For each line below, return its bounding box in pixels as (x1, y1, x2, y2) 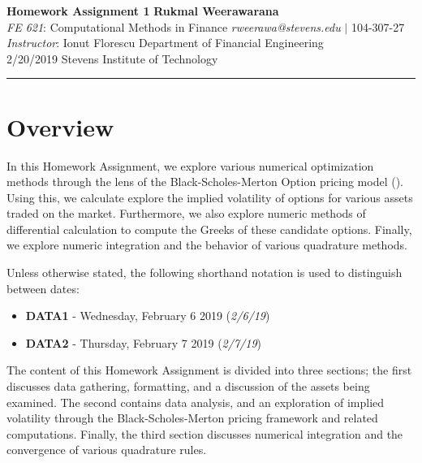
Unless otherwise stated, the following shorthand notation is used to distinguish (6, 264, 403, 281)
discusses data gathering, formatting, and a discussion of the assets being (6, 378, 370, 395)
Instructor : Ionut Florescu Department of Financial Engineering (6, 34, 324, 51)
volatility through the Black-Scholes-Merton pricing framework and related (6, 409, 378, 426)
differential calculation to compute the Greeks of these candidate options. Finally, (6, 220, 412, 237)
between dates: (6, 279, 80, 296)
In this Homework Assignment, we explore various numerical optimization (6, 157, 374, 174)
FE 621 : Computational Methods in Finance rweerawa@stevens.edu (6, 18, 341, 35)
